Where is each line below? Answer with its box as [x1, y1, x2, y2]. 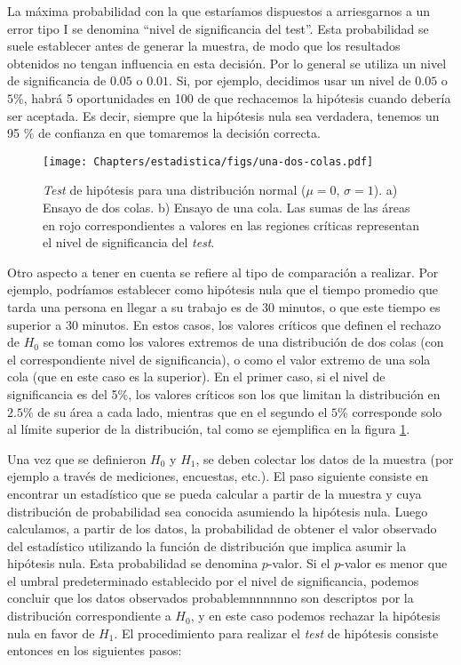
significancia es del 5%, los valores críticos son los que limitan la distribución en [7, 384, 441, 403]
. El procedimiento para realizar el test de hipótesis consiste [114, 623, 439, 642]
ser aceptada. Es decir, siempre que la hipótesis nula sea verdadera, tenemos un [7, 106, 440, 124]
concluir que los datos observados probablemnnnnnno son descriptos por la [7, 589, 414, 607]
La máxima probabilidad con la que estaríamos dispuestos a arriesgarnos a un [7, 2, 431, 20]
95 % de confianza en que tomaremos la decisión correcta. [7, 124, 321, 142]
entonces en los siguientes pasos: [7, 641, 182, 660]
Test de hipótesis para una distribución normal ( [43, 180, 306, 199]
